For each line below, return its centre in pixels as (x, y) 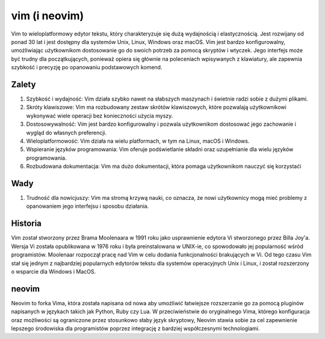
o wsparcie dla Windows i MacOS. (54, 272)
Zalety (23, 84)
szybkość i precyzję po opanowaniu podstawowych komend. (87, 67)
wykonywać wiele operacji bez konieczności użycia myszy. (100, 116)
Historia (26, 224)
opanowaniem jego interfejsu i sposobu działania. (88, 206)
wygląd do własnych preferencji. (67, 132)
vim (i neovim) (48, 16)
